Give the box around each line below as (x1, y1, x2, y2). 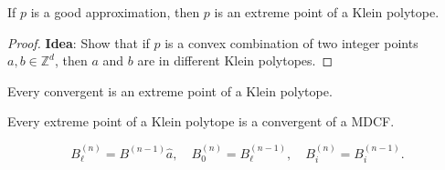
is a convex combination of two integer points (164, 33, 419, 52)
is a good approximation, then (30, 3, 200, 21)
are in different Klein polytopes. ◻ (137, 51, 334, 70)
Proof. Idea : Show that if (7, 33, 150, 52)
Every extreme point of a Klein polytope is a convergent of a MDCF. (7, 112, 395, 131)
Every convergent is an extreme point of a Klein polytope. (7, 81, 333, 100)
